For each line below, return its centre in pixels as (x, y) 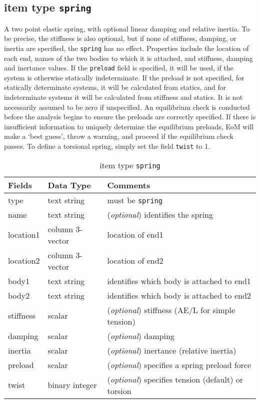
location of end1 (135, 235)
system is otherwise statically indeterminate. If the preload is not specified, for (124, 77)
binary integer (72, 385)
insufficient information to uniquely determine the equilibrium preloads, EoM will (129, 126)
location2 (24, 261)
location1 (24, 235)
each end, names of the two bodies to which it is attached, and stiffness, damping (128, 58)
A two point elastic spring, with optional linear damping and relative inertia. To (127, 28)
